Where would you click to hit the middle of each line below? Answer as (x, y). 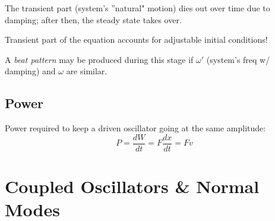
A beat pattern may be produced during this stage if (99, 59)
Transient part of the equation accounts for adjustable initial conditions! (136, 40)
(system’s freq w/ (238, 59)
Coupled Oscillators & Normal (132, 186)
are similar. (87, 71)
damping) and (30, 71)
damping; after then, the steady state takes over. (93, 19)
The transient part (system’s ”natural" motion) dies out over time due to (137, 8)
